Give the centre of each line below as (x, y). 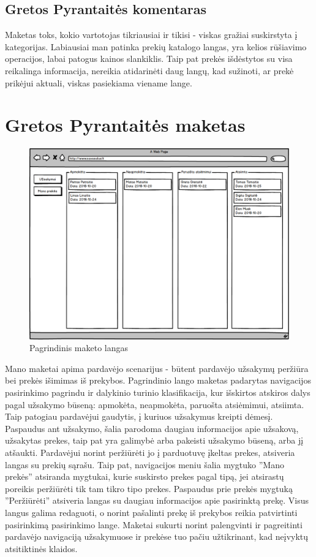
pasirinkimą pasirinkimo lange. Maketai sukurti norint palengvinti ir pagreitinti (154, 524)
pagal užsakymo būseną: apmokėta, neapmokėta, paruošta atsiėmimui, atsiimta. (155, 404)
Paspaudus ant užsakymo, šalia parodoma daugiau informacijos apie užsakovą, (152, 428)
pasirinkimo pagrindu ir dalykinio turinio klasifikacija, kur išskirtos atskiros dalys (158, 392)
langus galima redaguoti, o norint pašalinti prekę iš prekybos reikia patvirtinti (151, 512)
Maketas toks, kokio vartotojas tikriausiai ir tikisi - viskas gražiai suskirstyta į (151, 35)
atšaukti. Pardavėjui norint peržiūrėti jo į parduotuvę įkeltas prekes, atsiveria (150, 453)
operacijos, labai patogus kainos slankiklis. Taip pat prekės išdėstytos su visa (149, 59)
